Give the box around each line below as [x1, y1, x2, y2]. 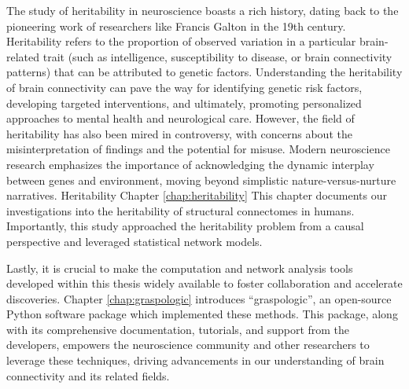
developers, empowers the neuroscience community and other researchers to [6, 336, 370, 353]
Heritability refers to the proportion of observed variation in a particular [6, 33, 356, 50]
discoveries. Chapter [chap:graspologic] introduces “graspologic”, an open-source [6, 290, 392, 306]
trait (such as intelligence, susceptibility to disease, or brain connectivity [42, 48, 392, 64]
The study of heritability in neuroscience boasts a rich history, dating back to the [6, 2, 399, 18]
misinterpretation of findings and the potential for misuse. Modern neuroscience [6, 141, 390, 157]
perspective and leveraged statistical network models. [6, 233, 263, 249]
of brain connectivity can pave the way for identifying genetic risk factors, [6, 79, 363, 95]
